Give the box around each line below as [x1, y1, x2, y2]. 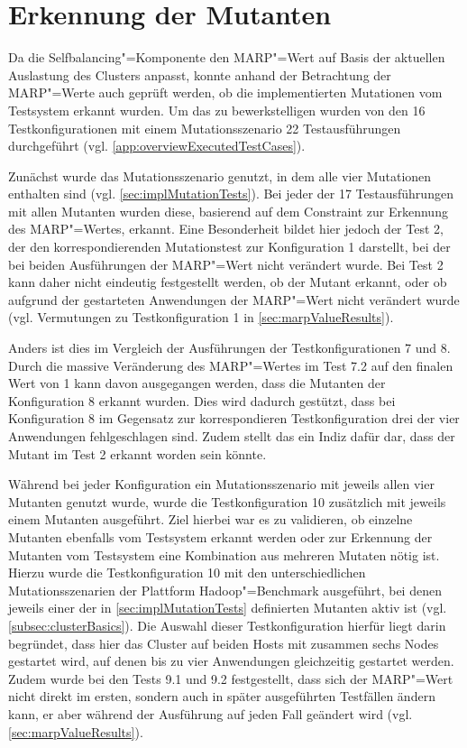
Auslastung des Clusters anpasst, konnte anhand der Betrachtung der [8, 65, 391, 84]
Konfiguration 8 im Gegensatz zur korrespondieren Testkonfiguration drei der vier [8, 409, 460, 428]
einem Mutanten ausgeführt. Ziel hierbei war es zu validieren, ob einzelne [8, 510, 413, 529]
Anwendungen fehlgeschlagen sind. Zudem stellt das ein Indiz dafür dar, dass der [8, 427, 455, 445]
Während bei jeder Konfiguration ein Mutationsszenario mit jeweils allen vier [8, 475, 435, 494]
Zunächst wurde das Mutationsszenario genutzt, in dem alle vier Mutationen [8, 166, 432, 185]
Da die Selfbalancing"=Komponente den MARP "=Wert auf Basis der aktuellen [8, 48, 445, 67]
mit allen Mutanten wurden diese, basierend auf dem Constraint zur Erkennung [8, 201, 448, 220]
